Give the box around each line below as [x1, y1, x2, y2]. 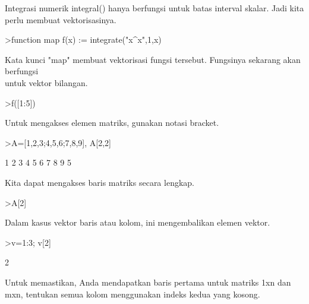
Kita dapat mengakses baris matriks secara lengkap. [5, 176, 194, 188]
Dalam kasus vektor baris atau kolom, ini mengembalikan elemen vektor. [5, 216, 270, 229]
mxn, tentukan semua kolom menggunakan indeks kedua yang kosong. [5, 287, 260, 300]
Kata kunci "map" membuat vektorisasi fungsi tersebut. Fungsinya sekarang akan [5, 53, 301, 65]
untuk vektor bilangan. [5, 76, 88, 88]
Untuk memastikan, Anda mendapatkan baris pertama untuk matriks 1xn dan [5, 275, 291, 288]
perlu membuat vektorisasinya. [5, 13, 116, 26]
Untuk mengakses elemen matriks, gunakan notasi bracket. [5, 116, 219, 129]
